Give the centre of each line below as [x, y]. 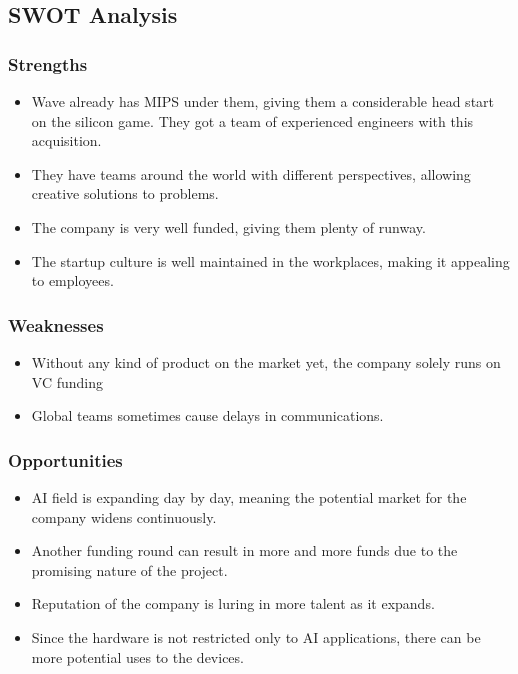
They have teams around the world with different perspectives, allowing [251, 173]
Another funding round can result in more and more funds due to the [244, 550]
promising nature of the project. [129, 569]
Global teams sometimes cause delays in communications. [207, 415]
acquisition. [66, 140]
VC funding [67, 381]
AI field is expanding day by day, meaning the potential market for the [249, 496]
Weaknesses [56, 324]
